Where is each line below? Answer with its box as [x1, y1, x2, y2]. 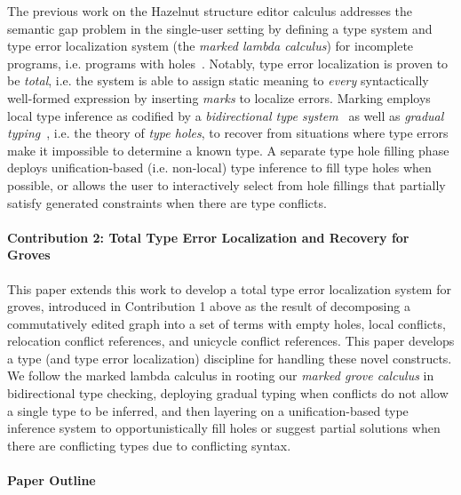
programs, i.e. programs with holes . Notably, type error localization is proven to [7, 53, 449, 72]
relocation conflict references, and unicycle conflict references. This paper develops [7, 331, 455, 350]
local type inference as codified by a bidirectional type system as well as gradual [7, 106, 444, 124]
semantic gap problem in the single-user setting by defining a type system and [7, 19, 433, 37]
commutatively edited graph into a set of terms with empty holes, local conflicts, [7, 314, 446, 332]
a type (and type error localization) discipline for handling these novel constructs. [7, 348, 452, 367]
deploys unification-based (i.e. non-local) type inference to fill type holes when [7, 158, 432, 177]
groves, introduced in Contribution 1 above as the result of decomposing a [7, 297, 410, 315]
